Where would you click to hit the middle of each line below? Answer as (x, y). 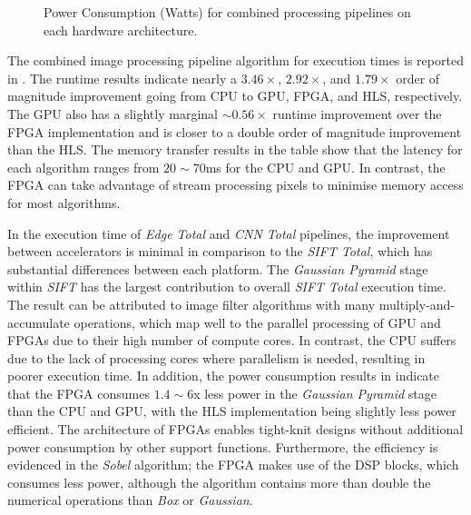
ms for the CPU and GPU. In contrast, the (325, 167)
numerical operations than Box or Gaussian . (130, 500)
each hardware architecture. (121, 30)
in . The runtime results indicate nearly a (123, 78)
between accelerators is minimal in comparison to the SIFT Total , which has (220, 251)
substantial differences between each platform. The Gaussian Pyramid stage (218, 268)
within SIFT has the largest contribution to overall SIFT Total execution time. (227, 287)
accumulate (39, 322)
